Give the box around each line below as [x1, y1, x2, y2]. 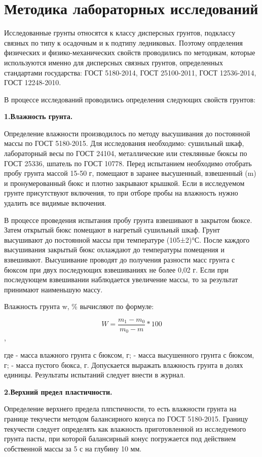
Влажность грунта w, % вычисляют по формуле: [4, 301, 154, 312]
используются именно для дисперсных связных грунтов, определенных [4, 57, 223, 67]
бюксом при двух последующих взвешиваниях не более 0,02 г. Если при [4, 264, 229, 275]
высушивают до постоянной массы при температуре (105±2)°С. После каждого [4, 234, 250, 245]
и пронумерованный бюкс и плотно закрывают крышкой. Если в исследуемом [4, 177, 245, 188]
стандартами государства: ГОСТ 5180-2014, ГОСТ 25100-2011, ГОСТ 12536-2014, [4, 67, 256, 78]
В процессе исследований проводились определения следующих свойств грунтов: [4, 94, 256, 104]
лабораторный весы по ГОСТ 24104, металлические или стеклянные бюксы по [4, 148, 247, 159]
